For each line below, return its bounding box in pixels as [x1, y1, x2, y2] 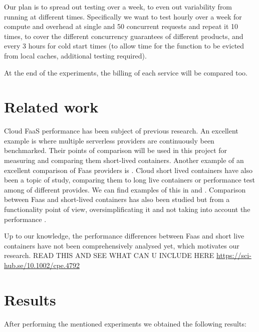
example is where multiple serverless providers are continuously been [4, 135, 214, 145]
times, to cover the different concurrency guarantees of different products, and [4, 30, 243, 41]
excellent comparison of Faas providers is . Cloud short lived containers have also [4, 164, 252, 175]
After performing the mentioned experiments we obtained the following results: [4, 318, 246, 328]
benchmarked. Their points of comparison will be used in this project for [4, 145, 227, 155]
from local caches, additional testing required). [4, 50, 147, 60]
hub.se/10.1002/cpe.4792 [4, 260, 80, 270]
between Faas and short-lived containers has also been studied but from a [4, 194, 230, 204]
